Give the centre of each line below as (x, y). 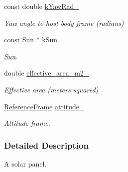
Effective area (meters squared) (51, 89)
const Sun (19, 40)
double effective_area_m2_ (47, 73)
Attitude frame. (27, 123)
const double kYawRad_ (42, 6)
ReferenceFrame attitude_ (44, 106)
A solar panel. (25, 163)
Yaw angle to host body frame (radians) (64, 23)
